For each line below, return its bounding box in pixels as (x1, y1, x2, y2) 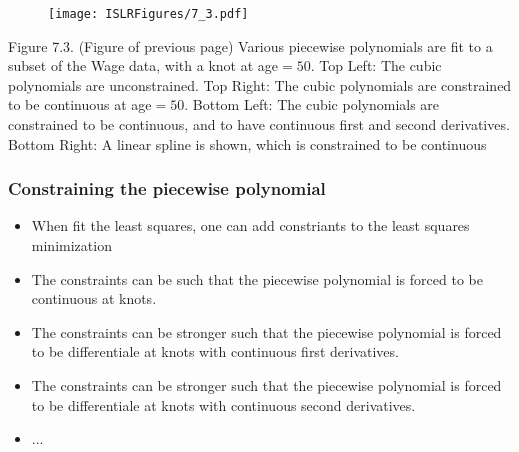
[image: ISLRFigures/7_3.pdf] (48, 6, 249, 21)
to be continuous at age (8, 94, 152, 115)
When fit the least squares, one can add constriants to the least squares (31, 215, 470, 236)
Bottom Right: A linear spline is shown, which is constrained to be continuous (8, 133, 487, 154)
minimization (31, 234, 112, 255)
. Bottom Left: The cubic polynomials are (184, 94, 440, 115)
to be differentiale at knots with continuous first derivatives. (31, 341, 399, 362)
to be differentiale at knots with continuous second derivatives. (31, 394, 416, 415)
